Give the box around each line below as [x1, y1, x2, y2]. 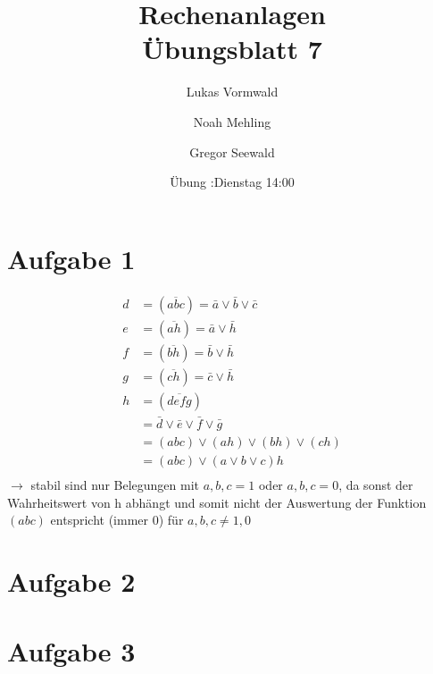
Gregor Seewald [189, 142, 275, 161]
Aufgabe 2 [7, 563, 136, 600]
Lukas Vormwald [186, 82, 279, 101]
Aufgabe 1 [7, 240, 136, 276]
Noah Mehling [193, 112, 271, 131]
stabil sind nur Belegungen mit [30, 476, 200, 494]
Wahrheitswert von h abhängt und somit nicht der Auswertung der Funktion [7, 493, 427, 511]
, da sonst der [338, 476, 413, 494]
